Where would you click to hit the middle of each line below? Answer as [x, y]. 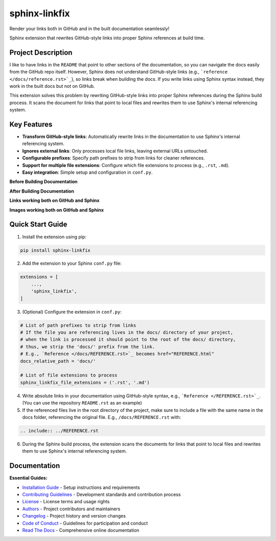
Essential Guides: [29, 478]
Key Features [31, 124]
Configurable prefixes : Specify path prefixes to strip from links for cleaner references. [113, 158]
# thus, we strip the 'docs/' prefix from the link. [88, 347]
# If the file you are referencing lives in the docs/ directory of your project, [127, 332]
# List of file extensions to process [69, 375]
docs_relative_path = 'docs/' [58, 361]
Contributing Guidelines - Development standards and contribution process [101, 494]
